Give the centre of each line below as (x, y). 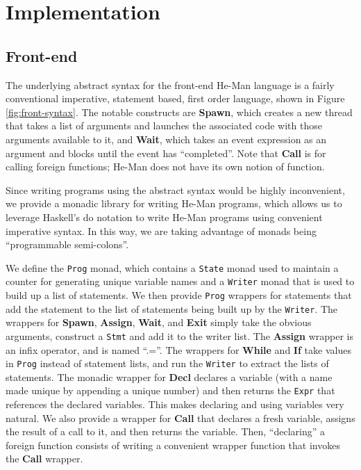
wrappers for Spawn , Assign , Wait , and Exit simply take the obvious (159, 322)
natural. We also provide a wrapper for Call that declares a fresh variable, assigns (180, 418)
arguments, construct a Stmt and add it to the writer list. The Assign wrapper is (179, 335)
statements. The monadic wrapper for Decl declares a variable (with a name (169, 376)
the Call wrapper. (44, 459)
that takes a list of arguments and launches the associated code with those (164, 125)
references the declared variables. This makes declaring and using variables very (175, 404)
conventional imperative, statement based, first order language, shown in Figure (175, 98)
